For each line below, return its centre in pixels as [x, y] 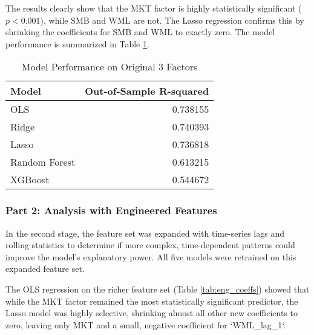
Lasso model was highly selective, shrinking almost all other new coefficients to [152, 313]
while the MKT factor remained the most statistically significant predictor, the [152, 301]
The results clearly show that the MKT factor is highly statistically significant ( [154, 8]
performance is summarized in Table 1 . [77, 43]
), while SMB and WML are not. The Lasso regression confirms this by [172, 20]
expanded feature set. [45, 269]
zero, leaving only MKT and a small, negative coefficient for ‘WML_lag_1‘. [146, 324]
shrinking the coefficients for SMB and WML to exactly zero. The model [140, 32]
